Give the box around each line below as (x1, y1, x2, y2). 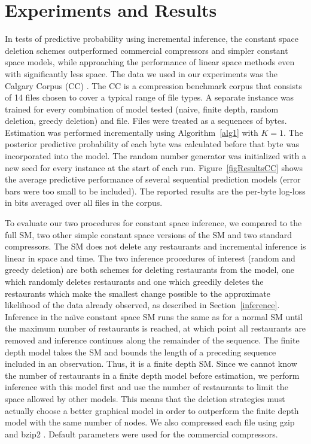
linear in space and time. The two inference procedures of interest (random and (5, 251, 295, 264)
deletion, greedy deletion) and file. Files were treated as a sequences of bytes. (5, 114, 287, 127)
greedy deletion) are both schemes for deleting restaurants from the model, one (5, 263, 294, 276)
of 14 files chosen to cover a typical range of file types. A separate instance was (5, 91, 294, 104)
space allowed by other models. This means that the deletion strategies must (5, 392, 285, 405)
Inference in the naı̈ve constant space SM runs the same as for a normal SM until (5, 310, 303, 323)
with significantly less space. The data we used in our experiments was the (5, 67, 278, 80)
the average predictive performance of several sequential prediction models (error (5, 173, 301, 185)
